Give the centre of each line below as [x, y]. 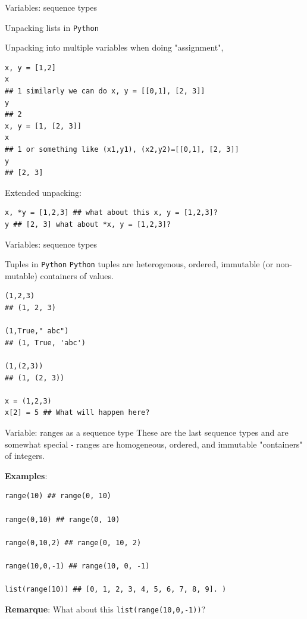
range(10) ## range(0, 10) [58, 496]
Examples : [26, 475]
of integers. [25, 456]
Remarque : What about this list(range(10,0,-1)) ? [105, 609]
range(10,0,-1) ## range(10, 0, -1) [77, 566]
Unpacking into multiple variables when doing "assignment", [114, 47]
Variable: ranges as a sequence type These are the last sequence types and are [147, 432]
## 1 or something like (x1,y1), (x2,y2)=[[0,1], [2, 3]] [122, 149]
